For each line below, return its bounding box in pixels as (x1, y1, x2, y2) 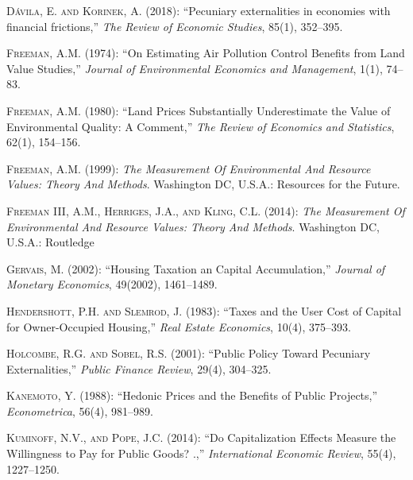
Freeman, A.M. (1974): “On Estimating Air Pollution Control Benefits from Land (6, 45, 405, 61)
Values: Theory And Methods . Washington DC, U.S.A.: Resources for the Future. (6, 176, 400, 192)
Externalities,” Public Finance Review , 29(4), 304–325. (6, 360, 272, 377)
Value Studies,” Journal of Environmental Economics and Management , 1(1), (6, 60, 383, 76)
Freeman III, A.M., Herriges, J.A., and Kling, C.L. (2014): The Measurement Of (6, 202, 405, 219)
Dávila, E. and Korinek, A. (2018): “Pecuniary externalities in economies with (6, 2, 391, 18)
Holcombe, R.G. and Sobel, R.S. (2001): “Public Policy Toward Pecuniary (6, 345, 371, 362)
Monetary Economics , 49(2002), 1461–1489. (6, 276, 218, 292)
